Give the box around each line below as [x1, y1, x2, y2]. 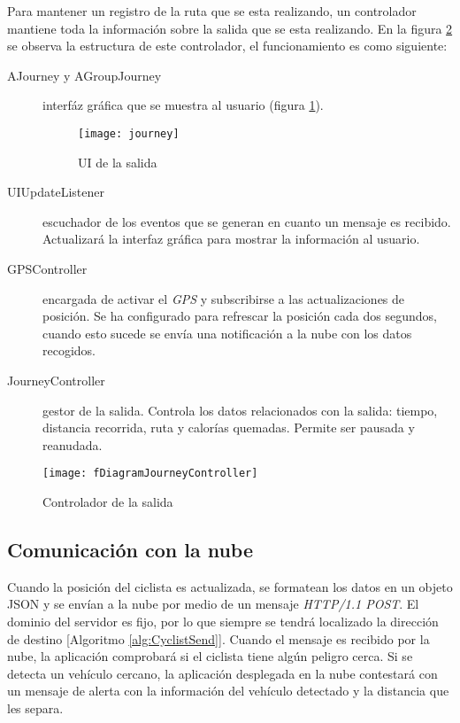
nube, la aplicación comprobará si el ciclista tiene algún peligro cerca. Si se [7, 647, 413, 665]
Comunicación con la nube [7, 535, 254, 563]
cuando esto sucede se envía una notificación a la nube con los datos [42, 323, 412, 342]
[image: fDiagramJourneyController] [42, 467, 258, 480]
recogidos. [42, 341, 96, 360]
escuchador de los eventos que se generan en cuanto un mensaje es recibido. [42, 212, 451, 230]
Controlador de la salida [42, 493, 173, 510]
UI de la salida [78, 152, 157, 171]
